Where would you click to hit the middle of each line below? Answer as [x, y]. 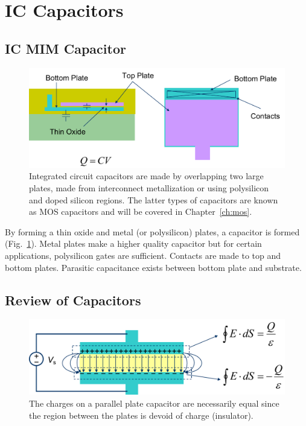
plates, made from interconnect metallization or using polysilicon [149, 187]
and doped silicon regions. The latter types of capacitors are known [154, 199]
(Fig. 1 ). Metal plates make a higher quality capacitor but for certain [133, 243]
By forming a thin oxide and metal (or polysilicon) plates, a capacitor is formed [152, 231]
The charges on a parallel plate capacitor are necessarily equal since [154, 403]
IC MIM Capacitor [65, 48]
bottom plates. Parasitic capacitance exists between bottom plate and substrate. [153, 267]
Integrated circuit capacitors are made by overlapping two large [146, 176]
